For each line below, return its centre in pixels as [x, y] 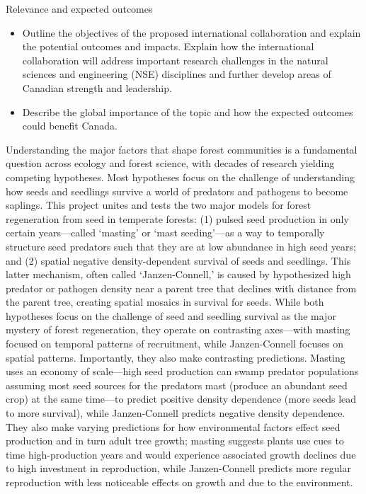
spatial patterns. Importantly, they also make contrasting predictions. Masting [176, 357]
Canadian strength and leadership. [97, 87]
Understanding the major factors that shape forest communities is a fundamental [182, 149]
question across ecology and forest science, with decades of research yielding [170, 163]
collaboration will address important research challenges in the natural [175, 60]
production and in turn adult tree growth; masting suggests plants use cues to [175, 441]
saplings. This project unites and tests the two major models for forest [159, 205]
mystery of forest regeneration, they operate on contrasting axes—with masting [178, 329]
